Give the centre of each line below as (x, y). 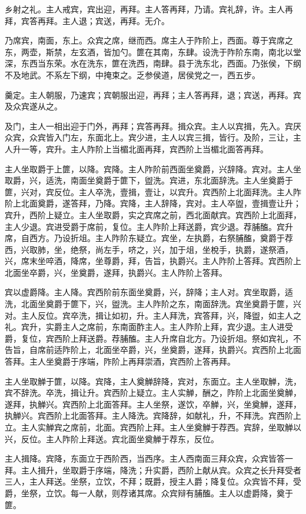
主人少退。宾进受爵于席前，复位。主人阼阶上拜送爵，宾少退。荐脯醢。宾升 (149, 226)
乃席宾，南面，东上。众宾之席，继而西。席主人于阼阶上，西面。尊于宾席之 (149, 40)
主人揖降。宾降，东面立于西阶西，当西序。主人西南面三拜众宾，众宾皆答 (145, 458)
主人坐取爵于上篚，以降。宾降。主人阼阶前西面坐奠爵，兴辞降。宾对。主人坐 (153, 168)
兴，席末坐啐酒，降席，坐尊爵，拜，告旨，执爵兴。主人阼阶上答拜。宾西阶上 (153, 261)
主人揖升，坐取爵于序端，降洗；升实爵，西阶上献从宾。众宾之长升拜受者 (161, 470)
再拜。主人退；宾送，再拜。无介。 (103, 20)
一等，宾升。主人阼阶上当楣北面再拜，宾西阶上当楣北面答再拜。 (144, 148)
